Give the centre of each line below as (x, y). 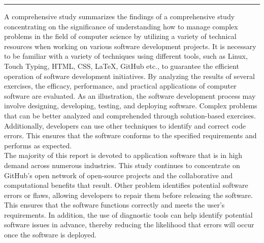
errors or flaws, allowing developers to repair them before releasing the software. (128, 195)
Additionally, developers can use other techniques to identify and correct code (125, 125)
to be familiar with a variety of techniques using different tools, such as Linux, (126, 56)
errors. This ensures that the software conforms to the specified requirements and (130, 135)
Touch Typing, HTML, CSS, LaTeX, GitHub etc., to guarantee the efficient (122, 66)
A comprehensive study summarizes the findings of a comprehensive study (120, 16)
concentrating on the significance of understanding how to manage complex (121, 26)
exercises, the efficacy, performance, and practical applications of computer (120, 86)
